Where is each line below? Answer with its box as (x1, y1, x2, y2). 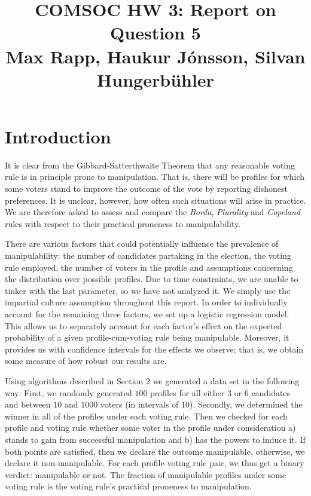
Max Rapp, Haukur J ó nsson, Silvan (5, 44, 306, 68)
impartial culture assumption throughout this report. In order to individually (5, 296, 288, 308)
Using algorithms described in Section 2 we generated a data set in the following (5, 374, 300, 387)
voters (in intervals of (100, 398, 179, 411)
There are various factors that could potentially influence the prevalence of (5, 237, 279, 250)
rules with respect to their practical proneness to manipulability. (5, 217, 241, 229)
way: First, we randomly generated (5, 386, 132, 399)
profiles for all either (150, 386, 225, 399)
